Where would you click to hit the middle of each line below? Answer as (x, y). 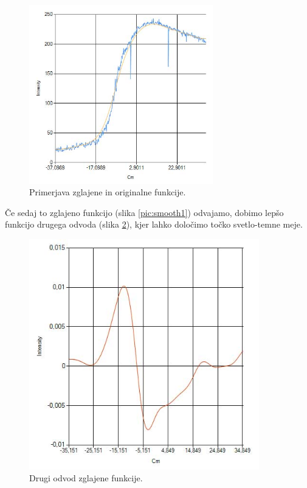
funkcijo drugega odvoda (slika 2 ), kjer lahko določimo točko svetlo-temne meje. (154, 224)
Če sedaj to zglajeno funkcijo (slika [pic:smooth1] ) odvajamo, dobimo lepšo (144, 212)
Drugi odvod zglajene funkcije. (86, 478)
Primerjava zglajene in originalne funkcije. (108, 192)
